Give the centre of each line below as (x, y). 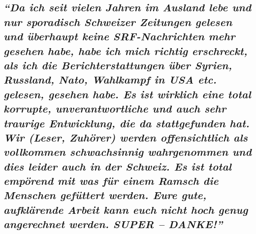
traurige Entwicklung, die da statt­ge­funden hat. (127, 123)
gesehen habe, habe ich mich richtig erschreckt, (126, 50)
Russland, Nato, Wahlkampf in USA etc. (110, 79)
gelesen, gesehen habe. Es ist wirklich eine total (127, 94)
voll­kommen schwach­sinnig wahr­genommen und (128, 152)
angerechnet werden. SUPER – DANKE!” (113, 224)
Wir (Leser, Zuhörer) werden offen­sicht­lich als (126, 137)
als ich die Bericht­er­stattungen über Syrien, (118, 65)
